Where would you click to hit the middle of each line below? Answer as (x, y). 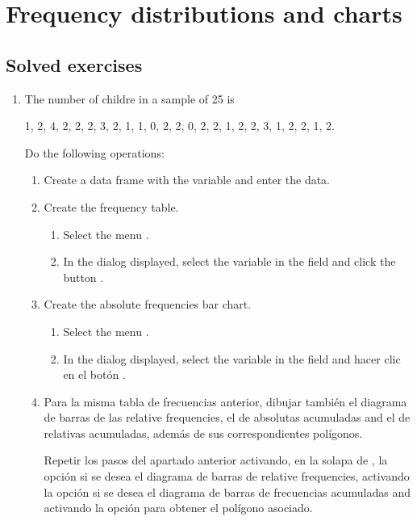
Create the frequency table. (111, 206)
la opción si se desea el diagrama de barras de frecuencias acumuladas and (227, 492)
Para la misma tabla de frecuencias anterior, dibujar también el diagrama (225, 401)
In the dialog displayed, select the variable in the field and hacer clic (232, 358)
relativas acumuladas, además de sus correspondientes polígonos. (203, 433)
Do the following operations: (94, 152)
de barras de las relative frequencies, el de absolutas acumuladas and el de (227, 417)
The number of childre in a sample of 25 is (129, 98)
